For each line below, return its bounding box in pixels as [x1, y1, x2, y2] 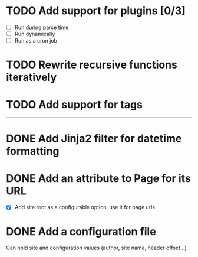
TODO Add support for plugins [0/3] [6, 4, 186, 18]
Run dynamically [14, 31, 55, 37]
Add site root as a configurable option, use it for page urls [14, 204, 155, 211]
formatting [6, 145, 60, 158]
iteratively [6, 71, 57, 84]
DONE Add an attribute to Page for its [6, 171, 192, 185]
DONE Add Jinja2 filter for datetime [6, 132, 182, 145]
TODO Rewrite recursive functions [6, 58, 178, 71]
